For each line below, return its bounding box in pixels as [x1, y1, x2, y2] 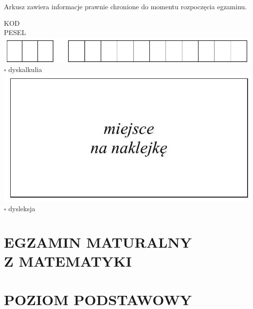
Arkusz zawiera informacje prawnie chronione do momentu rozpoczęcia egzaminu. [4, 1, 247, 11]
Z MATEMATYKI [4, 251, 132, 271]
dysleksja [8, 203, 36, 214]
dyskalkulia [8, 64, 42, 74]
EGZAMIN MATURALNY [4, 232, 192, 252]
